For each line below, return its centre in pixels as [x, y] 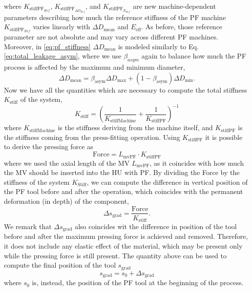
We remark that [28, 226]
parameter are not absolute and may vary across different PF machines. [111, 37]
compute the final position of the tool [60, 265]
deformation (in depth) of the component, [66, 201]
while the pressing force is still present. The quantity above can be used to [115, 255]
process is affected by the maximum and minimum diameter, [94, 67]
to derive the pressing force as [49, 146]
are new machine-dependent [175, 6]
